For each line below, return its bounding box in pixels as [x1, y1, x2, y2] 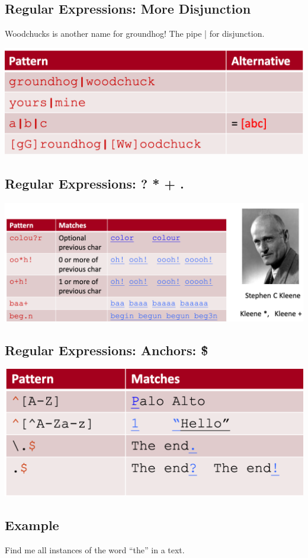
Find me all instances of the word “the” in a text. [5, 544, 185, 556]
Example [5, 516, 59, 534]
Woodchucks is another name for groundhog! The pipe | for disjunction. [5, 27, 265, 40]
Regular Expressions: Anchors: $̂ [5, 340, 208, 359]
